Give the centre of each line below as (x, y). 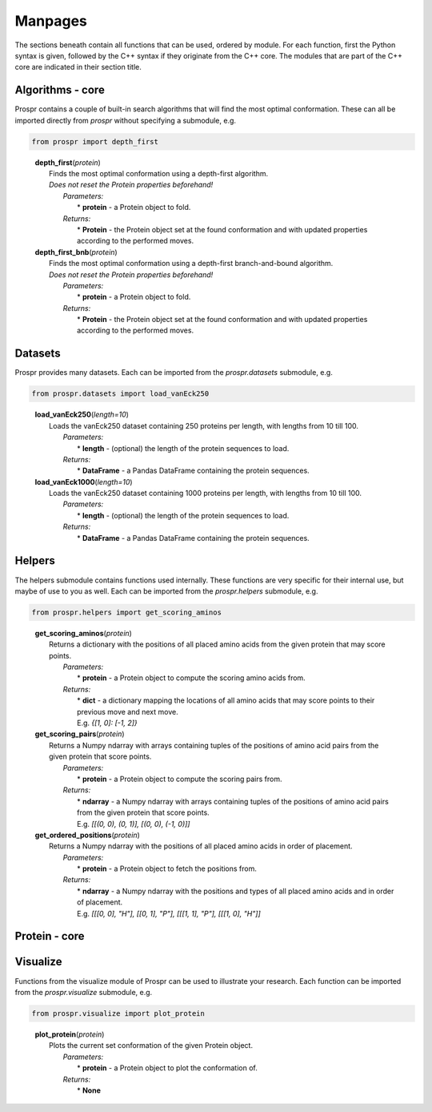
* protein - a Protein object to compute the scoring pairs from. (180, 779)
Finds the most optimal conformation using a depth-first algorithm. (158, 173)
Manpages (51, 21)
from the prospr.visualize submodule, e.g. (84, 992)
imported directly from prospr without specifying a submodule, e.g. (125, 120)
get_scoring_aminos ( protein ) (83, 633)
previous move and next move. (128, 711)
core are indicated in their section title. (78, 67)
